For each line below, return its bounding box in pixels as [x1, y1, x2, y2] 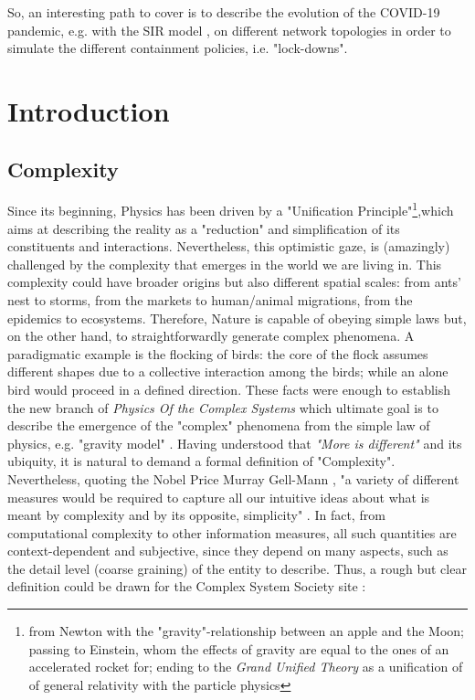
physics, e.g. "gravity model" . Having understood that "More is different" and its [7, 433, 462, 452]
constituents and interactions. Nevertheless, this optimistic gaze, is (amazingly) [7, 237, 450, 256]
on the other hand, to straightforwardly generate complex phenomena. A [7, 326, 415, 345]
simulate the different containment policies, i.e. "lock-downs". [7, 38, 348, 58]
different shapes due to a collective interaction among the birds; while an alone [7, 362, 449, 381]
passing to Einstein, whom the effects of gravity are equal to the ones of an [28, 639, 449, 658]
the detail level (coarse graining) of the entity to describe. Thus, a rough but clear [7, 558, 467, 578]
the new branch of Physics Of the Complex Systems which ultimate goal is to [7, 398, 438, 417]
